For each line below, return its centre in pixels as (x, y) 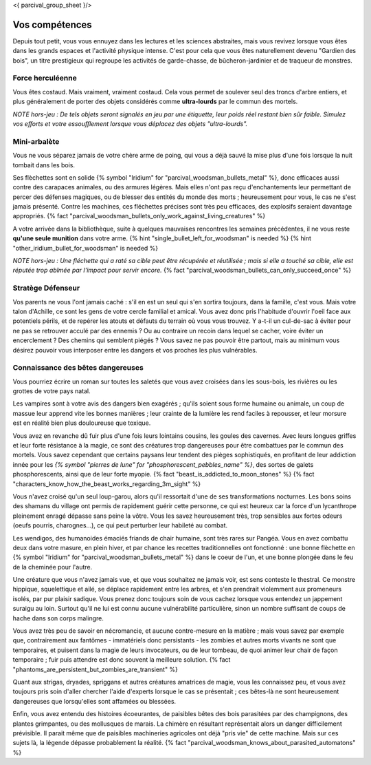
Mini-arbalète (36, 141)
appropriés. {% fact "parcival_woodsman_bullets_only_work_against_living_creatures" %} (139, 216)
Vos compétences (52, 24)
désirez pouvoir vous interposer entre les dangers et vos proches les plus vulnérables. (135, 350)
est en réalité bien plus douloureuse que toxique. (82, 423)
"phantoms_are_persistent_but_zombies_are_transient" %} (95, 669)
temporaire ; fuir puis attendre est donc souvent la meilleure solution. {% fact (122, 660)
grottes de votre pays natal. (52, 391)
